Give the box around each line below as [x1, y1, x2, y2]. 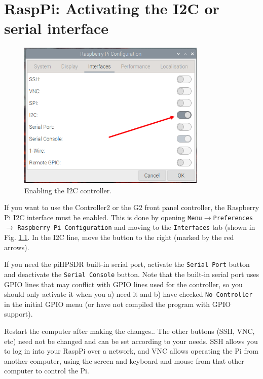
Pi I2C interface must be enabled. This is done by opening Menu [4, 212, 202, 222]
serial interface [4, 18, 108, 39]
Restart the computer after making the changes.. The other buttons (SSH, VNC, [4, 326, 255, 336]
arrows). [4, 242, 29, 252]
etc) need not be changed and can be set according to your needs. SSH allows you [4, 335, 258, 346]
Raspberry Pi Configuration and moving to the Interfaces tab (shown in [17, 222, 255, 232]
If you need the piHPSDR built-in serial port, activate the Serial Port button [4, 259, 250, 269]
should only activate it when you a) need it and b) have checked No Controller [4, 289, 253, 299]
